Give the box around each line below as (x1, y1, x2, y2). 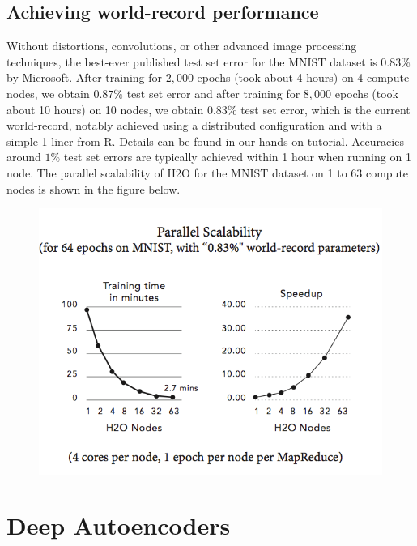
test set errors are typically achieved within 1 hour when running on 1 (63, 148, 411, 165)
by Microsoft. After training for (6, 69, 162, 86)
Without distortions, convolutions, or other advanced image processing (6, 37, 357, 54)
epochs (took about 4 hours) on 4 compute (197, 69, 410, 86)
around (6, 148, 41, 165)
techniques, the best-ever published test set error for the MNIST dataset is (6, 53, 377, 70)
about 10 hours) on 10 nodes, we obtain (6, 100, 204, 117)
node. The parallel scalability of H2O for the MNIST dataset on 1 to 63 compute (6, 164, 409, 181)
